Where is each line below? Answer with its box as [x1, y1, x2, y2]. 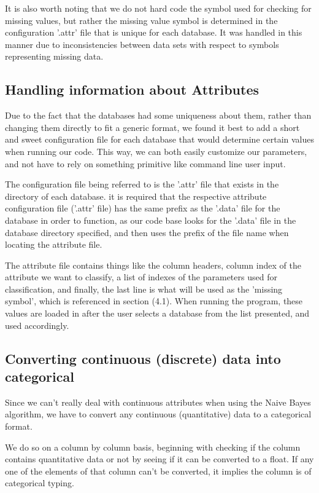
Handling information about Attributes [5, 80, 259, 99]
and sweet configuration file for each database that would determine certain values [5, 133, 314, 146]
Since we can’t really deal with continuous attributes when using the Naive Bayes [5, 395, 311, 408]
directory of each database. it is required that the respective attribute [5, 189, 267, 202]
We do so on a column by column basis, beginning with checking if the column [5, 440, 301, 453]
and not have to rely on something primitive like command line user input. [5, 157, 286, 170]
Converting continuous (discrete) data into [5, 349, 281, 368]
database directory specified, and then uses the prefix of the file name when [5, 226, 289, 239]
